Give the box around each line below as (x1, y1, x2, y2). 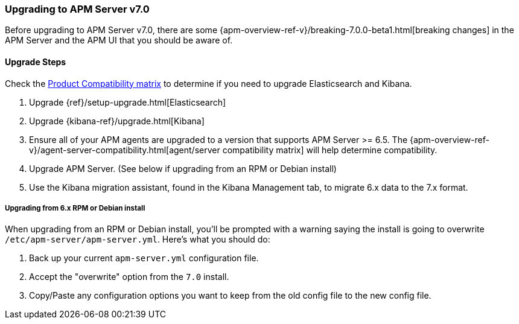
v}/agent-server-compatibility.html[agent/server (29, 144, 220, 155)
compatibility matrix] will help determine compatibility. (222, 144, 438, 155)
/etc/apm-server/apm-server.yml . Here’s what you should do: (5, 234, 270, 245)
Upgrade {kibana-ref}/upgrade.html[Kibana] (29, 115, 205, 126)
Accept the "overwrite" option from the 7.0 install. (29, 272, 229, 282)
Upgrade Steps (5, 56, 66, 67)
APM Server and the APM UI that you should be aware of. (5, 35, 233, 46)
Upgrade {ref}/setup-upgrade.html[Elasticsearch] (29, 97, 226, 107)
